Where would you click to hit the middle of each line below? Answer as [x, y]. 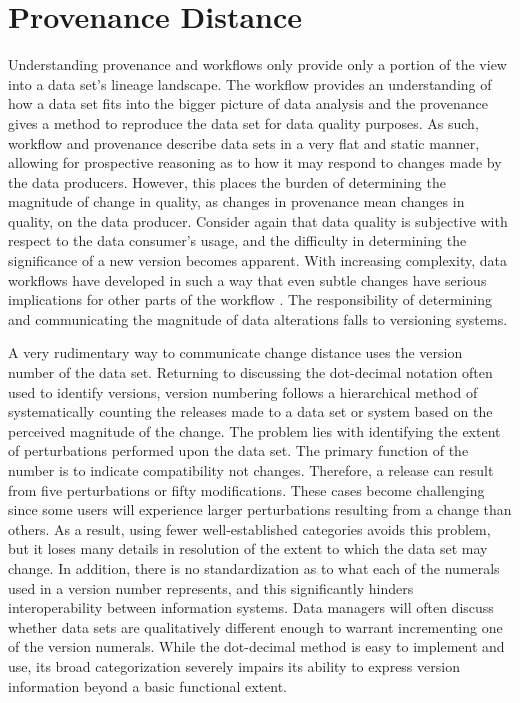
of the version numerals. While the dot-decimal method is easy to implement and [256, 646]
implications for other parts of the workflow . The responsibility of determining [250, 299]
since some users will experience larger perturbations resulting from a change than [260, 509]
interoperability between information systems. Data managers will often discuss [251, 607]
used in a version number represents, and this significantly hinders [211, 587]
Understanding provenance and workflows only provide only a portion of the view [257, 64]
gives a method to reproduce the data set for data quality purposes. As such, [243, 122]
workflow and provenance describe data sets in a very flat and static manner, [244, 142]
